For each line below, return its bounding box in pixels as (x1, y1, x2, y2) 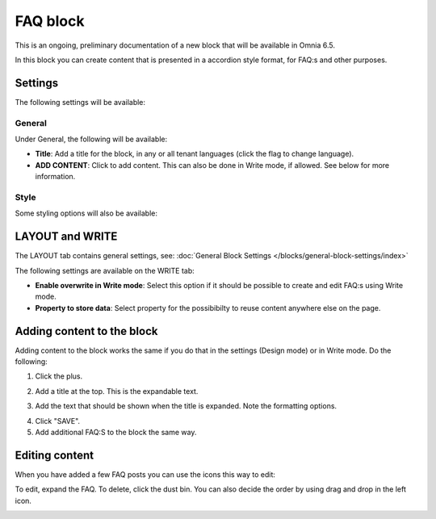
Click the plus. (35, 371, 83, 381)
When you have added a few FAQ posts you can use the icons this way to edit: (15, 469, 276, 479)
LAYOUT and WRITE (15, 230, 118, 244)
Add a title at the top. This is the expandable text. (35, 386, 199, 396)
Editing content (15, 448, 94, 462)
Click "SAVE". (35, 416, 81, 425)
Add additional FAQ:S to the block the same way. (35, 428, 197, 437)
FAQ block (15, 12, 85, 30)
